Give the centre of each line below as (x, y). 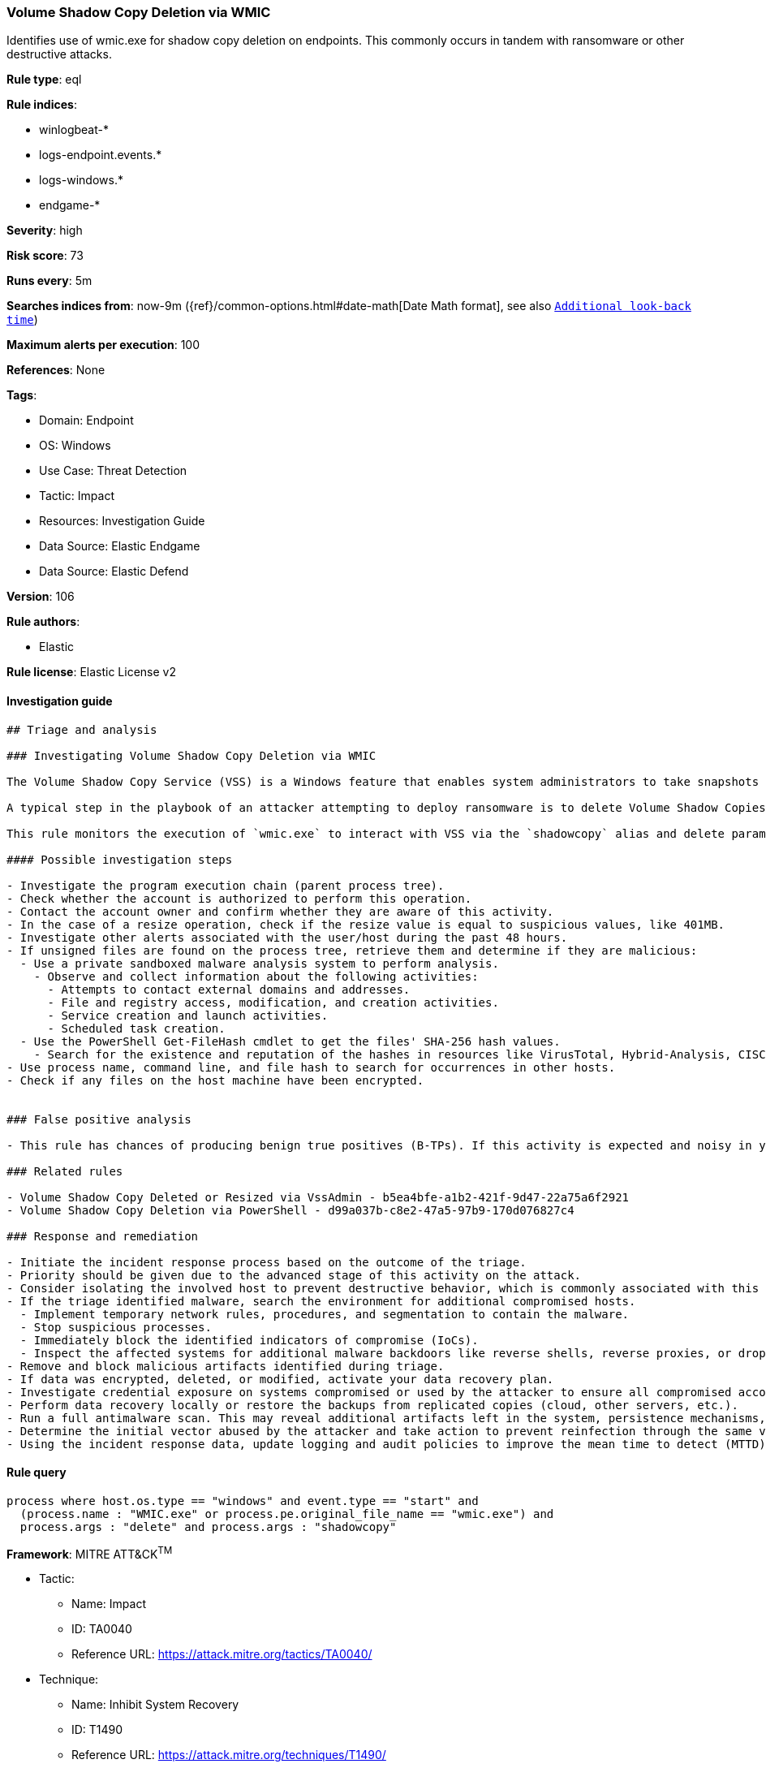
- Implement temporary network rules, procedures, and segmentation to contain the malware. (325, 1314)
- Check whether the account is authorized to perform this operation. (239, 898)
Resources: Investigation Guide (122, 521)
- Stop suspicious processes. (116, 1327)
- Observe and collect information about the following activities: (256, 976)
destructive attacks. (59, 54)
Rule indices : (42, 105)
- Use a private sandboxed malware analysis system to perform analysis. (259, 963)
